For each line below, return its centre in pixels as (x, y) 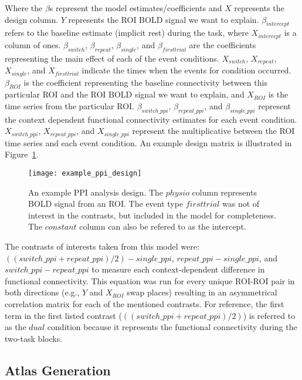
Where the (24, 8)
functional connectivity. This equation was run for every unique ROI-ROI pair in (150, 280)
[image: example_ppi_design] (85, 173)
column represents (224, 192)
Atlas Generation (58, 370)
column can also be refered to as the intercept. (163, 226)
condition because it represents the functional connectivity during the (172, 327)
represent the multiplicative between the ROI (213, 131)
